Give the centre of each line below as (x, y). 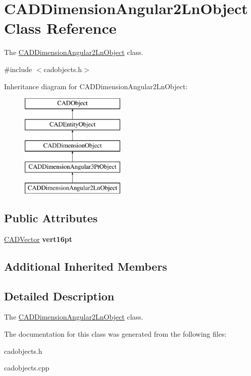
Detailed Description (59, 296)
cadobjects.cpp (27, 368)
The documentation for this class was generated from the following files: (115, 334)
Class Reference (60, 28)
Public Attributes (51, 218)
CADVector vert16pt (38, 239)
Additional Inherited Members (86, 266)
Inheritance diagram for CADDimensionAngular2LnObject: (96, 86)
